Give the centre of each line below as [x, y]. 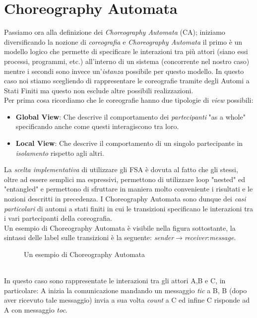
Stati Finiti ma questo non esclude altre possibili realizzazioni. [99, 90]
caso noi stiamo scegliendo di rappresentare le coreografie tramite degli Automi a [127, 81]
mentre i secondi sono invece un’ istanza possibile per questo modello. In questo [124, 71]
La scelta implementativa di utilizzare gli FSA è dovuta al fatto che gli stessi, [121, 169]
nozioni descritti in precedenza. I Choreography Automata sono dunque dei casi [125, 199]
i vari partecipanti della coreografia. [58, 218]
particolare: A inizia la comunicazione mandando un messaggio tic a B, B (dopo [126, 290]
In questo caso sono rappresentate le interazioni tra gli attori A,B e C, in [115, 281]
